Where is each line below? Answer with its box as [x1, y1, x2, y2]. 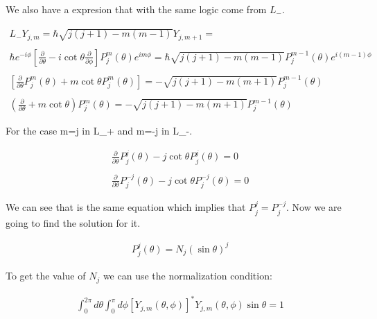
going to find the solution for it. [6, 215, 141, 230]
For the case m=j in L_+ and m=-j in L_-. [6, 123, 193, 138]
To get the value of [6, 268, 86, 283]
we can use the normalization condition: [103, 268, 272, 283]
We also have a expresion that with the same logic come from [6, 2, 267, 16]
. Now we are [286, 200, 342, 214]
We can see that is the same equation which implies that [6, 200, 246, 214]
